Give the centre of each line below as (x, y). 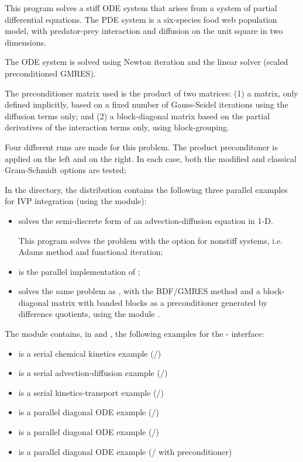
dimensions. (25, 42)
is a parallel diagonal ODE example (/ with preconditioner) (125, 451)
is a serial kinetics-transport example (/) (91, 392)
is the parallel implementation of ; (79, 271)
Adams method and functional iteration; (91, 252)
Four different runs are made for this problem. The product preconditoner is (141, 146)
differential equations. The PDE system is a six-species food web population (141, 19)
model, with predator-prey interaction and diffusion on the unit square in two (144, 31)
